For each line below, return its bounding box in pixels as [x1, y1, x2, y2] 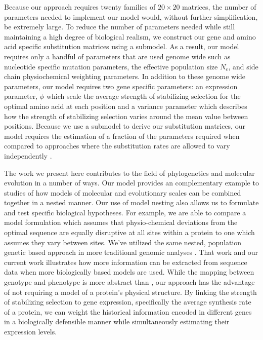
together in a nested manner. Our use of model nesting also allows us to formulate [4, 197, 259, 208]
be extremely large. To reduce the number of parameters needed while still [4, 21, 235, 32]
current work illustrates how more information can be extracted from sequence [4, 256, 247, 267]
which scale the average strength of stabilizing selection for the [46, 91, 241, 101]
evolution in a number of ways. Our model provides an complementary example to [4, 177, 259, 188]
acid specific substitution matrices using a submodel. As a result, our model [4, 41, 239, 52]
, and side [228, 61, 258, 71]
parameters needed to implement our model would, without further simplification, [4, 11, 258, 22]
